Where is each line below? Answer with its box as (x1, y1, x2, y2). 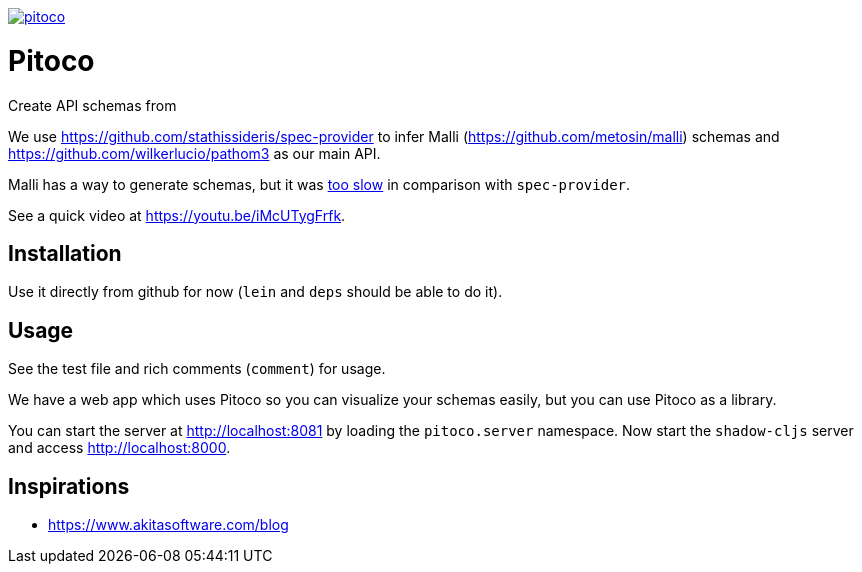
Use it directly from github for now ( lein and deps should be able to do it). (8, 283, 503, 301)
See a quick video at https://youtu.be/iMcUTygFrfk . (8, 206, 346, 224)
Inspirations (8, 473, 130, 499)
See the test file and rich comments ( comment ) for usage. (8, 360, 386, 378)
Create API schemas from (8, 96, 177, 114)
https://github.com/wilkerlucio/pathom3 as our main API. (8, 144, 381, 162)
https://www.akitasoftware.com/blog (48, 516, 289, 534)
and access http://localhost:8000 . (8, 439, 231, 457)
